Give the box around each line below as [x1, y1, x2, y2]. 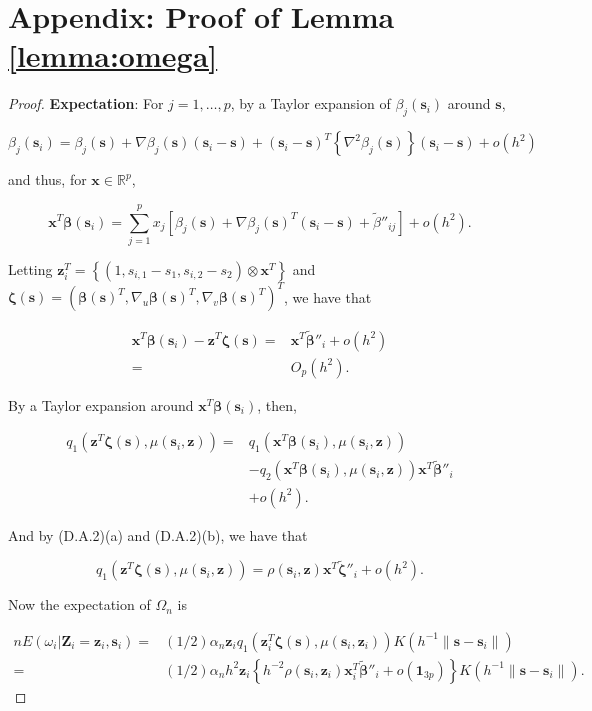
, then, [257, 394, 297, 415]
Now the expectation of [8, 594, 151, 615]
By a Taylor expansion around [8, 394, 194, 415]
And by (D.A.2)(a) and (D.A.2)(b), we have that [8, 524, 308, 545]
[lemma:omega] [8, 35, 218, 76]
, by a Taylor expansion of [230, 93, 391, 114]
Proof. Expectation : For [8, 93, 164, 114]
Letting [8, 258, 53, 279]
